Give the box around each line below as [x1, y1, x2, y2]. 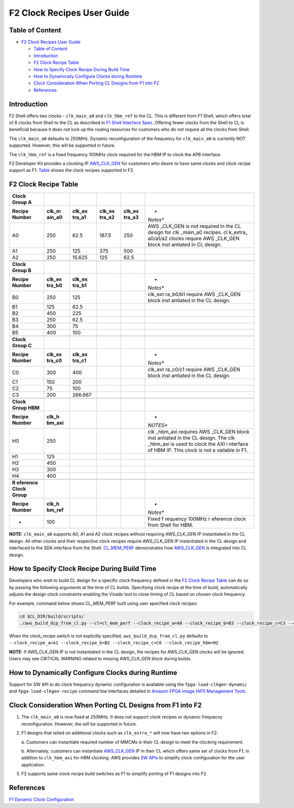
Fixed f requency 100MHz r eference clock [147, 515, 246, 522]
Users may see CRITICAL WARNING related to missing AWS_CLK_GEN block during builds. [9, 656, 192, 662]
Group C [12, 342, 32, 349]
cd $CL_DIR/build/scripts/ [19, 614, 84, 619]
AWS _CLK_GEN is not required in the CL [147, 223, 241, 230]
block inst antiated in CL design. [147, 241, 222, 248]
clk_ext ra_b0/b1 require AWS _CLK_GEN [147, 291, 241, 298]
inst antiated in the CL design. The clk [147, 434, 235, 441]
